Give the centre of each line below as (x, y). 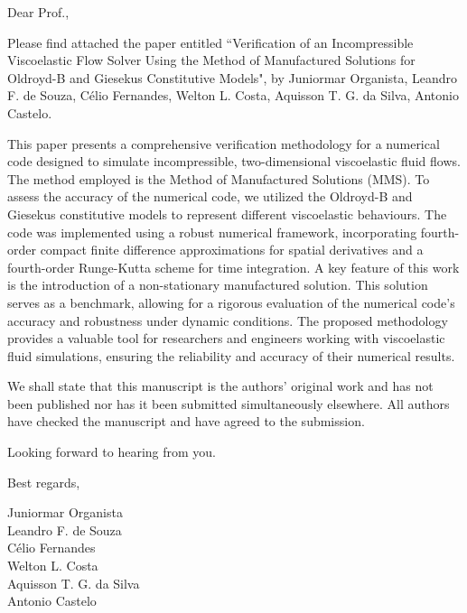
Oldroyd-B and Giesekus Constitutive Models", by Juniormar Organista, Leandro (233, 77)
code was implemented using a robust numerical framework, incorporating (212, 232)
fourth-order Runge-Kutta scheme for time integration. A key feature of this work (233, 267)
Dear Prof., (38, 12)
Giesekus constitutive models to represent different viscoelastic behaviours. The (227, 214)
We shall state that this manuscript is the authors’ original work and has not (220, 386)
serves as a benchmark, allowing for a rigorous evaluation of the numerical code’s (231, 302)
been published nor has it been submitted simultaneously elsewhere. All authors (229, 403)
